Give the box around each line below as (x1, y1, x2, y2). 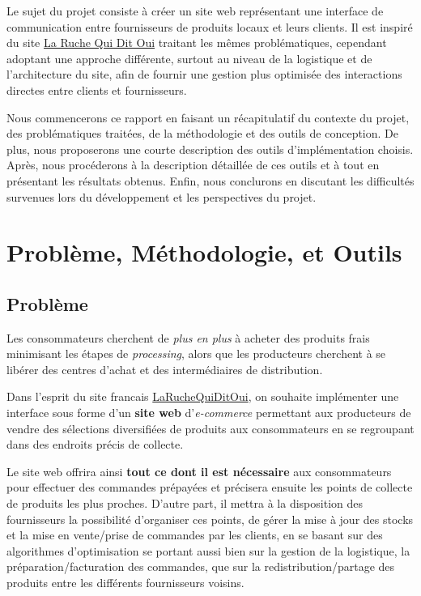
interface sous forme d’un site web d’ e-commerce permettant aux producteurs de (6, 404, 411, 421)
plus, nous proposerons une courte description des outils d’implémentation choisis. (6, 140, 414, 157)
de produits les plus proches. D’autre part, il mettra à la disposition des (6, 495, 364, 512)
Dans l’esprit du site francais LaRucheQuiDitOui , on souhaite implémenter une (6, 388, 399, 405)
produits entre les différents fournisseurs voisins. (6, 574, 245, 591)
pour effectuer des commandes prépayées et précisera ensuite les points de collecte (6, 479, 413, 496)
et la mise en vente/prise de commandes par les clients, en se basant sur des (6, 526, 383, 543)
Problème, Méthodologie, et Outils (6, 236, 402, 269)
